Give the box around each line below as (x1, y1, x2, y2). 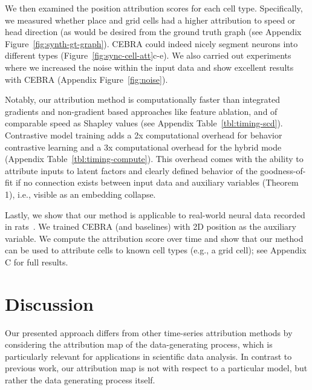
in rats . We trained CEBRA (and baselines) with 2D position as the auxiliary (5, 220, 296, 233)
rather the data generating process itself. (5, 373, 155, 386)
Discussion (5, 291, 94, 316)
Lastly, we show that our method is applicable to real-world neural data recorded (5, 208, 305, 221)
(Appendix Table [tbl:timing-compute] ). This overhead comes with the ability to (5, 152, 304, 165)
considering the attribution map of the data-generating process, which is (5, 338, 273, 351)
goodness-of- (260, 164, 306, 177)
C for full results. (5, 255, 68, 268)
